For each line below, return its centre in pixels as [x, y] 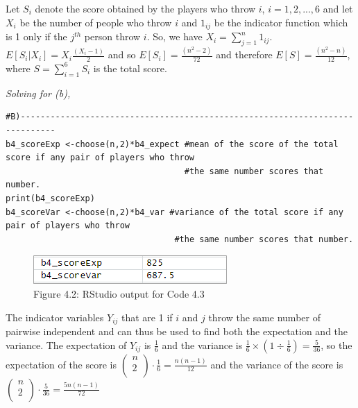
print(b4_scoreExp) [50, 198]
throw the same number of [264, 317]
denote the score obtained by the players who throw [145, 8]
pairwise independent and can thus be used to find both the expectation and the [177, 331]
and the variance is [202, 345]
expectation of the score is [61, 364]
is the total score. [130, 68]
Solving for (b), [38, 93]
